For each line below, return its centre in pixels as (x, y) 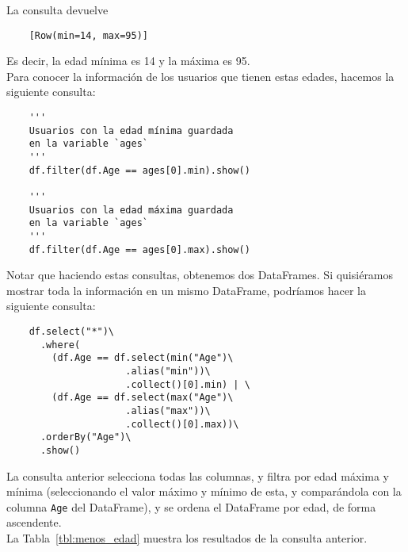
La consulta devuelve (57, 10)
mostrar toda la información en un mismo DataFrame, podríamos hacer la (186, 290)
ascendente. (34, 522)
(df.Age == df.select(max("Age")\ (143, 398)
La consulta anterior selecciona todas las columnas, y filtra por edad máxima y (198, 475)
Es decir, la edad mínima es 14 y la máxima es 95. (128, 61)
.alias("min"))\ (168, 371)
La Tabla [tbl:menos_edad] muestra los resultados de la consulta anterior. (187, 538)
